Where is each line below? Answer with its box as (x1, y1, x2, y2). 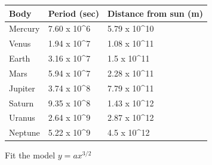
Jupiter (9, 81, 35, 94)
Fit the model (5, 149, 56, 161)
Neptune (9, 126, 40, 139)
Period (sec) (48, 7, 99, 19)
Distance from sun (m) (107, 7, 203, 19)
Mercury (9, 22, 40, 35)
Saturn (9, 96, 34, 109)
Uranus (9, 111, 35, 124)
